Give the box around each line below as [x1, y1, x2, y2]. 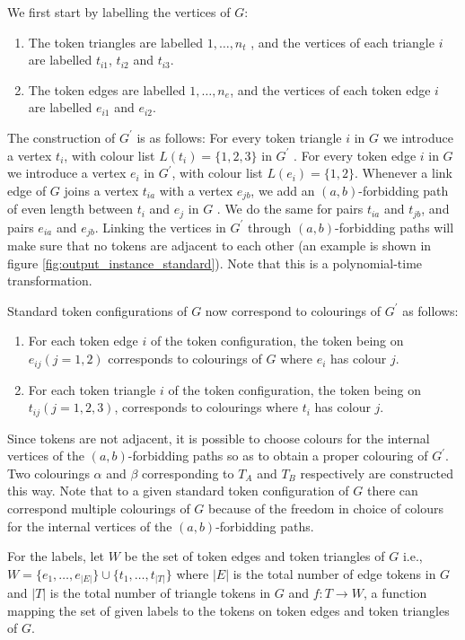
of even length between [7, 199, 133, 218]
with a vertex [159, 180, 233, 199]
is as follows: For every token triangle [136, 127, 342, 146]
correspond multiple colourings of [7, 498, 190, 517]
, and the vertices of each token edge [230, 80, 431, 99]
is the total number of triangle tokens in [49, 583, 271, 602]
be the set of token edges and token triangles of [124, 547, 385, 565]
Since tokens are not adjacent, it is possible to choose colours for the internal [7, 428, 430, 447]
